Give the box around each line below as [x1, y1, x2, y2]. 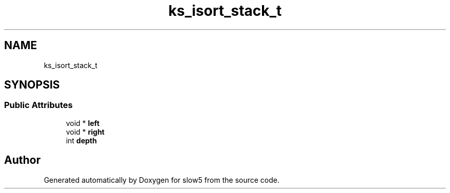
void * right [66, 127, 105, 136]
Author [4, 154, 41, 167]
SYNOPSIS [4, 78, 60, 92]
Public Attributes [4, 100, 73, 111]
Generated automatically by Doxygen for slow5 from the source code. [44, 175, 280, 184]
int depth [66, 136, 97, 145]
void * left [66, 118, 100, 127]
